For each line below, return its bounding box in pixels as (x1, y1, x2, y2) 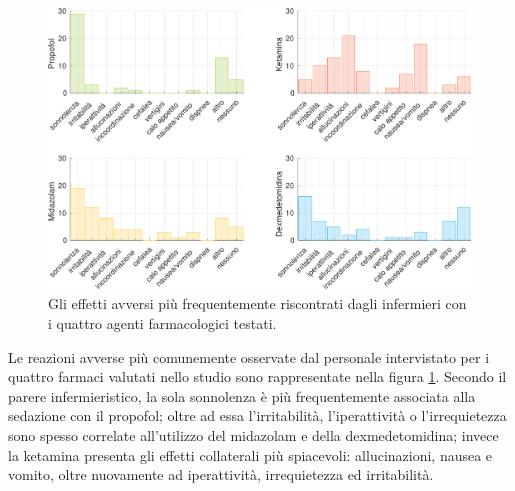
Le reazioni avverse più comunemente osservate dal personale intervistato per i (8, 346, 490, 367)
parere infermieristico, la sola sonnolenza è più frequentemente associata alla (8, 385, 476, 406)
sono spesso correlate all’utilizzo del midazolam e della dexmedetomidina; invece (8, 424, 499, 445)
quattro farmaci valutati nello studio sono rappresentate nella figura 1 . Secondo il (8, 366, 507, 387)
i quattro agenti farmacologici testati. (48, 313, 277, 334)
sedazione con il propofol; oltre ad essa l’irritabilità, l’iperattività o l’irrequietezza (8, 405, 507, 426)
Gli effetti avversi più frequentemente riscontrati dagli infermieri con (48, 293, 467, 314)
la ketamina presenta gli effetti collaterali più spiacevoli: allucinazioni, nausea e (8, 444, 493, 465)
